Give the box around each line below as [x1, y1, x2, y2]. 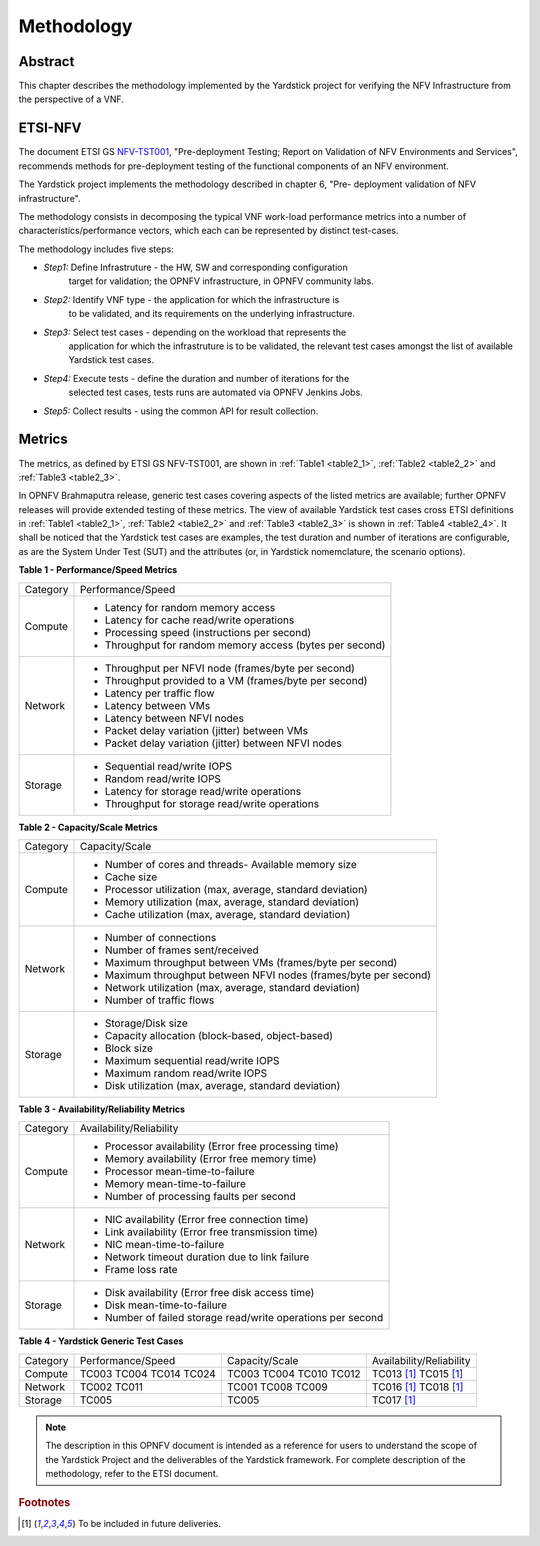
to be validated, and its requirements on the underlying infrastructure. [68, 308, 355, 320]
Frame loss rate [104, 1263, 179, 1277]
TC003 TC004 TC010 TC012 [226, 1366, 361, 1380]
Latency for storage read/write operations [104, 784, 302, 798]
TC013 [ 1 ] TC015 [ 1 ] [371, 1366, 464, 1380]
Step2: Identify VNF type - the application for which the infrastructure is [43, 293, 340, 305]
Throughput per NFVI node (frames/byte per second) [104, 661, 355, 675]
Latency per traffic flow [104, 686, 215, 700]
